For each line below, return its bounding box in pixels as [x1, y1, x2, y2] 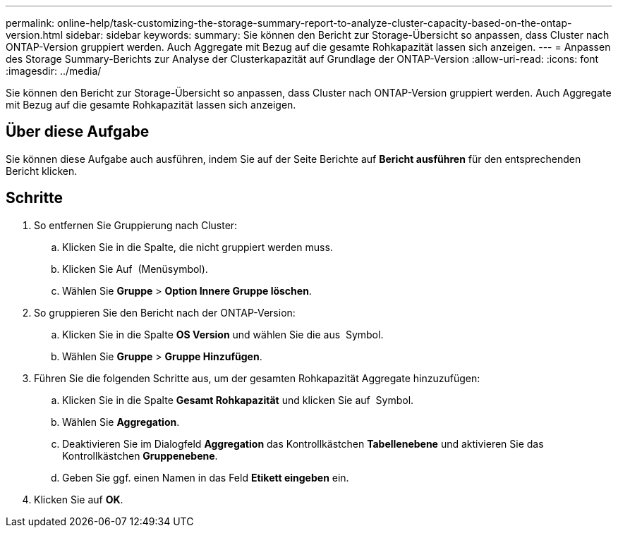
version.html [6, 29, 63, 41]
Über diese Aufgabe [6, 123, 150, 141]
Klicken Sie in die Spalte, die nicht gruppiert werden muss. [62, 240, 333, 253]
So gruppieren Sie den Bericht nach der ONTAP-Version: [34, 306, 296, 319]
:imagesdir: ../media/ [6, 65, 102, 77]
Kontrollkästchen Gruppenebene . [62, 449, 218, 462]
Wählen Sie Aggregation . [62, 415, 180, 428]
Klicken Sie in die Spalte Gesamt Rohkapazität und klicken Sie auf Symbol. [62, 393, 414, 406]
